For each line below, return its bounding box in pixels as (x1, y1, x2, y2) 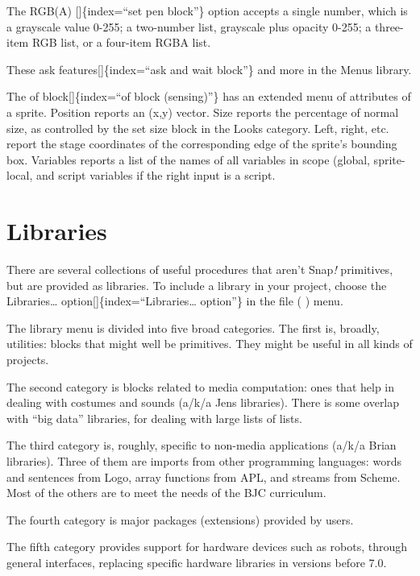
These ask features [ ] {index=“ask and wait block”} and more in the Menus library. (6, 60, 412, 77)
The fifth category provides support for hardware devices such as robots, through (6, 538, 408, 555)
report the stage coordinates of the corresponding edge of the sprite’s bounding (6, 135, 397, 152)
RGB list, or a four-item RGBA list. (31, 34, 211, 51)
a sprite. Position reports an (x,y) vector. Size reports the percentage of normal (6, 103, 399, 120)
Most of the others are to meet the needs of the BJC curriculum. (6, 484, 326, 501)
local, (6, 167, 33, 184)
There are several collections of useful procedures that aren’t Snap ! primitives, (6, 261, 393, 278)
